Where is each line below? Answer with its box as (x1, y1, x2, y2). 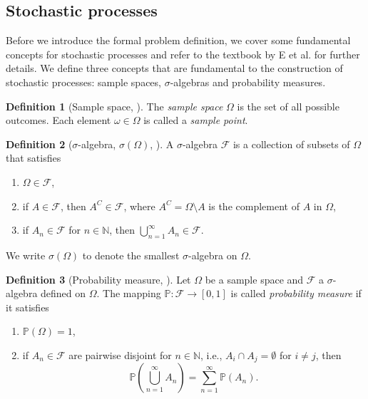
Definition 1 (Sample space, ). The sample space (6, 98, 223, 113)
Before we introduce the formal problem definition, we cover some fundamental (6, 33, 351, 48)
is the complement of (208, 198, 300, 213)
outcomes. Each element (6, 113, 111, 128)
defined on (41, 286, 86, 301)
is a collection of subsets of (232, 136, 350, 151)
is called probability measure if (230, 286, 362, 301)
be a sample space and (205, 271, 304, 286)
